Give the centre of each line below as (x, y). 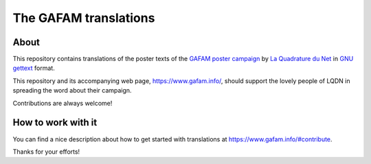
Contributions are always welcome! (63, 103)
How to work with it (55, 122)
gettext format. (34, 68)
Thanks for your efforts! (46, 152)
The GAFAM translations (84, 18)
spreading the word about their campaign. (72, 91)
